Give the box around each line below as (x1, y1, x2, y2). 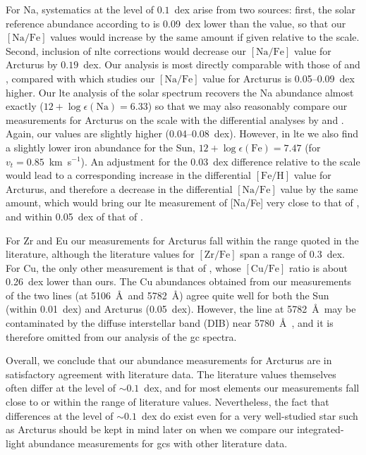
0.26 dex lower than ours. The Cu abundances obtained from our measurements (6, 274, 352, 289)
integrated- (297, 422, 344, 437)
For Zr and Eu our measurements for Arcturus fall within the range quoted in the (6, 232, 359, 247)
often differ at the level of (6, 380, 116, 395)
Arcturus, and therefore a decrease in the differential (6, 181, 233, 196)
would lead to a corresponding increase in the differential (6, 168, 251, 182)
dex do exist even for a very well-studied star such (141, 408, 358, 423)
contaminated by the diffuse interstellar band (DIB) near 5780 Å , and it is (6, 316, 334, 330)
